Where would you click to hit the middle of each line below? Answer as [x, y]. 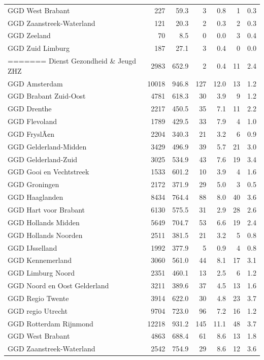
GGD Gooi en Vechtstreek [48, 172]
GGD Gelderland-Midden [47, 146]
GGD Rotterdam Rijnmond [51, 323]
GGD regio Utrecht [38, 310]
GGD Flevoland [32, 121]
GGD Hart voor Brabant [46, 209]
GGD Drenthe [30, 109]
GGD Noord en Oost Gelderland [58, 286]
